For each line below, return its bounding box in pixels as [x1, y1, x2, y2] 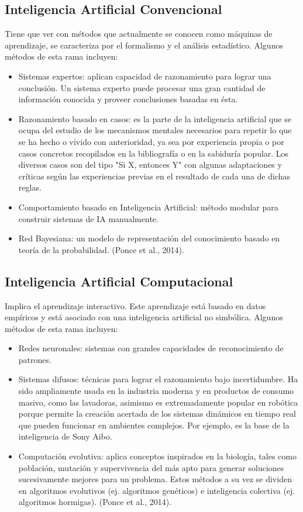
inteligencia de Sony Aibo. [18, 430, 112, 442]
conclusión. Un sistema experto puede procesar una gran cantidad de [18, 81, 266, 94]
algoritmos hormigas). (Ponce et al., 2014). [18, 496, 172, 508]
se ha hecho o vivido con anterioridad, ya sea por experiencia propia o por [18, 135, 284, 147]
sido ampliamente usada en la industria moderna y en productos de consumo [18, 385, 294, 397]
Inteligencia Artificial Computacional [5, 272, 233, 290]
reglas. [18, 181, 42, 193]
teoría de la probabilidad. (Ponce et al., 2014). [18, 243, 184, 255]
